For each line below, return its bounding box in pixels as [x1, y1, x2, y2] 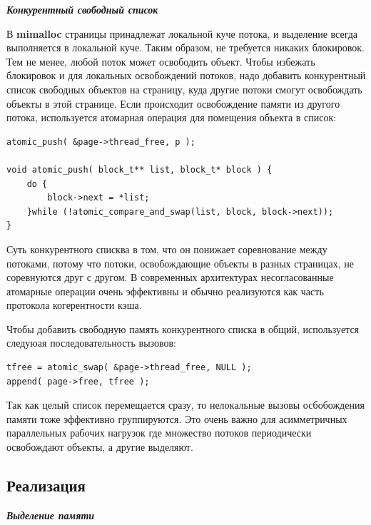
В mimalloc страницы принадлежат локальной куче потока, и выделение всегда [6, 26, 358, 41]
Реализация [6, 474, 86, 496]
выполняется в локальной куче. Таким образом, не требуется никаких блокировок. [6, 40, 365, 55]
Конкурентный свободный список [6, 2, 158, 16]
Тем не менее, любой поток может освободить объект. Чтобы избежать [6, 53, 315, 68]
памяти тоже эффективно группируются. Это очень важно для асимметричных [6, 411, 347, 426]
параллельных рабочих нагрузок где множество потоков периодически [6, 425, 312, 440]
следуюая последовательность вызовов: [6, 335, 177, 350]
